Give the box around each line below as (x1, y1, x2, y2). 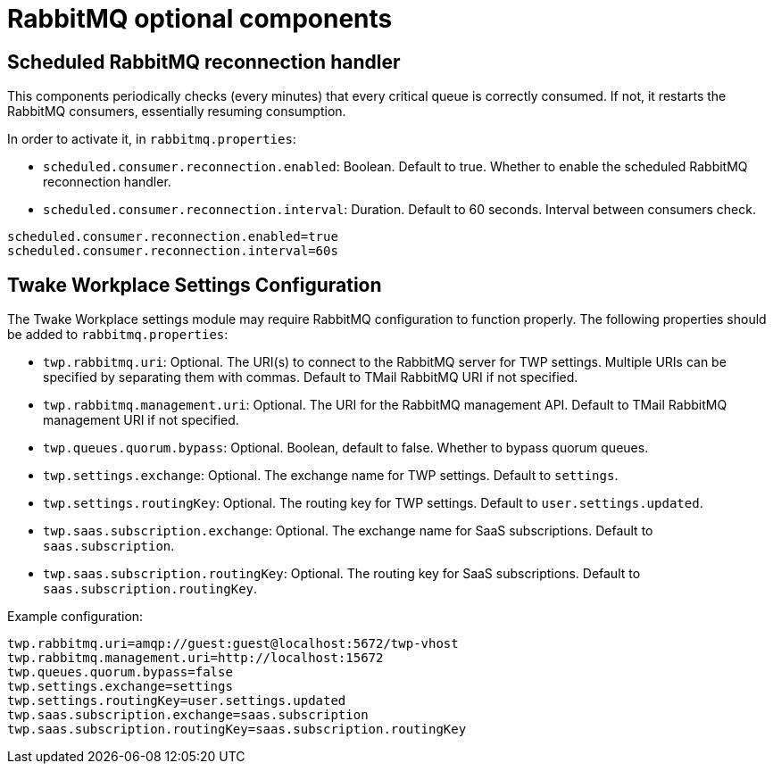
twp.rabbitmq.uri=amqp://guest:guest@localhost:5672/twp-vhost (7, 636, 459, 651)
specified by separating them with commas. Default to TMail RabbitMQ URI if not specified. (43, 369, 578, 385)
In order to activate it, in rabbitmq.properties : (7, 131, 296, 147)
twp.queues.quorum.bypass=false (7, 665, 233, 680)
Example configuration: (7, 609, 144, 625)
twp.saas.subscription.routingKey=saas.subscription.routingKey (7, 722, 467, 737)
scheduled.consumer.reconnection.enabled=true (7, 229, 338, 245)
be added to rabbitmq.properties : (7, 327, 229, 343)
